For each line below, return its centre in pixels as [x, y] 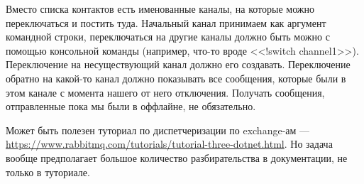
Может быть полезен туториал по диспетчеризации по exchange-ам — [158, 130]
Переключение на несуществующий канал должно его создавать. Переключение [178, 64]
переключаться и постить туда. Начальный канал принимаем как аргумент [166, 22]
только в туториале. [48, 172]
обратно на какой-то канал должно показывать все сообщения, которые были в [176, 78]
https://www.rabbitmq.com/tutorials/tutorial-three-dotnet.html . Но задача [169, 144]
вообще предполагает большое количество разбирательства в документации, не [177, 157]
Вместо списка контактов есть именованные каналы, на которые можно [160, 9]
